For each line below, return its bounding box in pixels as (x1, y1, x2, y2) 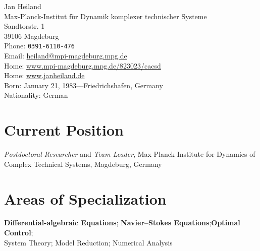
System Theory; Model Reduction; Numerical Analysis (4, 237, 173, 247)
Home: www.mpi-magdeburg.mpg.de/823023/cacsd (4, 60, 161, 71)
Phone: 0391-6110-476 (4, 40, 75, 51)
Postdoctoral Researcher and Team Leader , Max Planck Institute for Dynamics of (4, 149, 255, 159)
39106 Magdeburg (4, 30, 59, 41)
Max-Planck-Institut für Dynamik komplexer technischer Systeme (4, 11, 207, 21)
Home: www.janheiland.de (4, 70, 85, 81)
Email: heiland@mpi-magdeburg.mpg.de (4, 50, 127, 61)
